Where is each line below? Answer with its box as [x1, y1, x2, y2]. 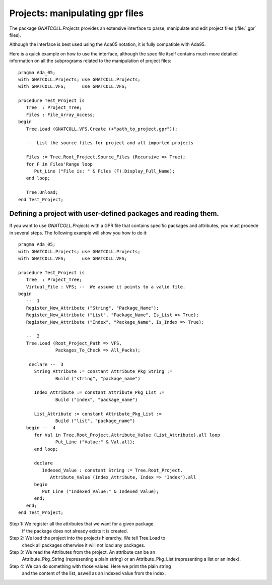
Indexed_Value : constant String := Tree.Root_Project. [42, 467, 183, 473]
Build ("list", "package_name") [55, 418, 135, 424]
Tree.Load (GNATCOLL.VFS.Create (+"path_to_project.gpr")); [26, 126, 178, 132]
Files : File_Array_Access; [26, 111, 96, 118]
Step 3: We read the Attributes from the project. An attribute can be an [9, 549, 156, 555]
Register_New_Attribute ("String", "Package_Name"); [26, 305, 159, 311]
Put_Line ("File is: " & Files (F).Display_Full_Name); [34, 168, 175, 174]
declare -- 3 [28, 361, 64, 367]
